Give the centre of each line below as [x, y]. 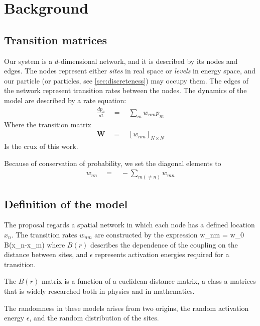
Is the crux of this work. [41, 146]
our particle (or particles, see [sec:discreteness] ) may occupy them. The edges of [126, 80]
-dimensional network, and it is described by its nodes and [148, 61]
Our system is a [28, 61]
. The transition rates [44, 234]
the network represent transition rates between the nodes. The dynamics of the [125, 90]
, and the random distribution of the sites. [94, 318]
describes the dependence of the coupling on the [164, 244]
